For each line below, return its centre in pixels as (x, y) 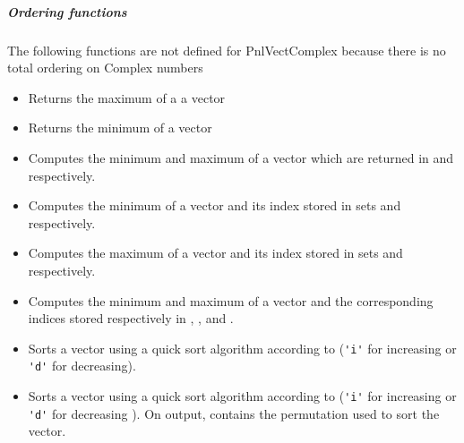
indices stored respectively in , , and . (131, 318)
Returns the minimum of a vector (120, 128)
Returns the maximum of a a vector (127, 97)
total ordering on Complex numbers (105, 68)
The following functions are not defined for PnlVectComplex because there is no (227, 50)
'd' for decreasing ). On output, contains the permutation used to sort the (234, 413)
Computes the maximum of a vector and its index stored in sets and (215, 253)
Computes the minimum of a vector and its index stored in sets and (215, 205)
